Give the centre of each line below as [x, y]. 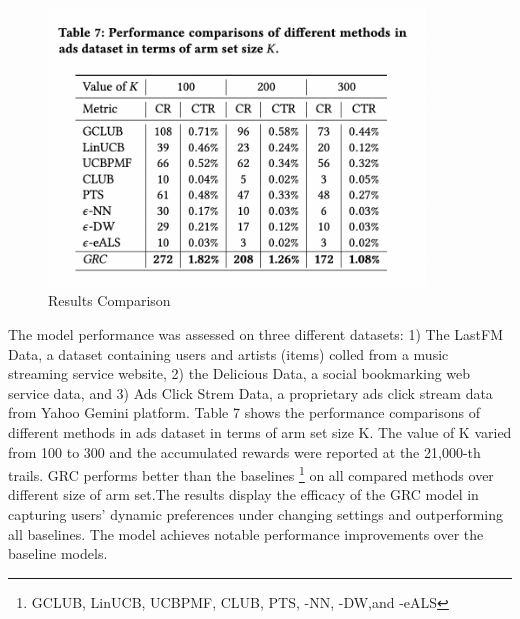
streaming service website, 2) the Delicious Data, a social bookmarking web [239, 373]
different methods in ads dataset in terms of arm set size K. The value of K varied [260, 432]
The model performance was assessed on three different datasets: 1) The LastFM [255, 334]
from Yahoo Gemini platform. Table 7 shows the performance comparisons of [244, 412]
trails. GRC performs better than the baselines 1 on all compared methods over [251, 473]
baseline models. [58, 553]
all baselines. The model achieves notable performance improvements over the [246, 533]
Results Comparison [109, 300]
